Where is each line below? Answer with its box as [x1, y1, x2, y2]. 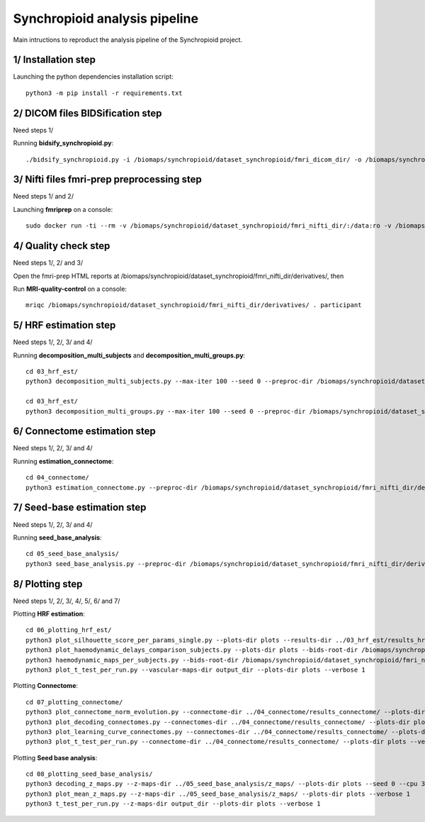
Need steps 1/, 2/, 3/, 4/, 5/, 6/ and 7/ [13, 596, 120, 605]
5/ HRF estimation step [13, 319, 116, 331]
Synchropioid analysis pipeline [13, 11, 198, 26]
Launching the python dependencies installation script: [13, 72, 174, 81]
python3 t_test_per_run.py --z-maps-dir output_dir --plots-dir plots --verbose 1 [25, 800, 321, 808]
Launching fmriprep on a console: [13, 205, 113, 213]
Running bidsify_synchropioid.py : [13, 139, 114, 148]
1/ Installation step [13, 54, 96, 66]
